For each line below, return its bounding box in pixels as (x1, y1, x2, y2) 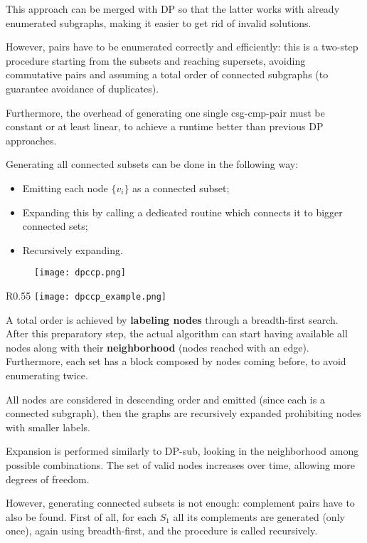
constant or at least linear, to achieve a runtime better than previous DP (6, 119, 324, 134)
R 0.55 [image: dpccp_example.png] (6, 288, 167, 302)
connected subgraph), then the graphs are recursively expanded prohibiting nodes (6, 406, 361, 421)
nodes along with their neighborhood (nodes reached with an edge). (6, 339, 309, 354)
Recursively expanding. (22, 242, 123, 257)
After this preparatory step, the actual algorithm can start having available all (6, 326, 348, 341)
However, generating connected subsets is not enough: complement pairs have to (6, 495, 355, 510)
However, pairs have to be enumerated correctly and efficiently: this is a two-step (6, 39, 358, 54)
